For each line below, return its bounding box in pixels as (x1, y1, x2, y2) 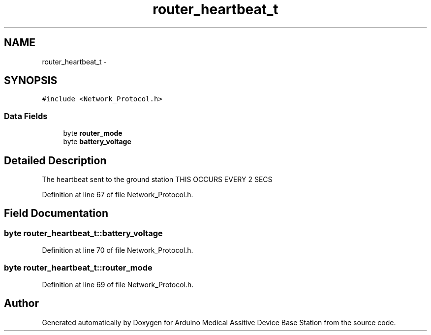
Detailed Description (4, 154, 107, 167)
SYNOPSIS (4, 74, 58, 87)
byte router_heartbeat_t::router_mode (4, 262, 153, 273)
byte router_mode (63, 129, 123, 138)
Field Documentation (4, 207, 108, 220)
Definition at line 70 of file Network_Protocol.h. (42, 246, 193, 255)
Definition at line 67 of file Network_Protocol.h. (42, 190, 193, 199)
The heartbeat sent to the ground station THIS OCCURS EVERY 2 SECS (42, 175, 273, 184)
